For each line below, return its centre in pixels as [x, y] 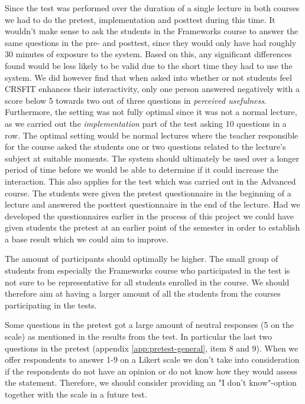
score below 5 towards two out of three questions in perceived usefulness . [136, 100]
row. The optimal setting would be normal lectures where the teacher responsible [152, 135]
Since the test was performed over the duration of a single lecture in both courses [152, 8]
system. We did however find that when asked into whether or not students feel [148, 77]
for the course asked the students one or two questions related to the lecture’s [145, 147]
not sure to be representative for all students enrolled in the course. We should [147, 282]
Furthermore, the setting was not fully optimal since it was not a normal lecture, [151, 112]
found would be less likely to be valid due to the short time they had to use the [149, 65]
